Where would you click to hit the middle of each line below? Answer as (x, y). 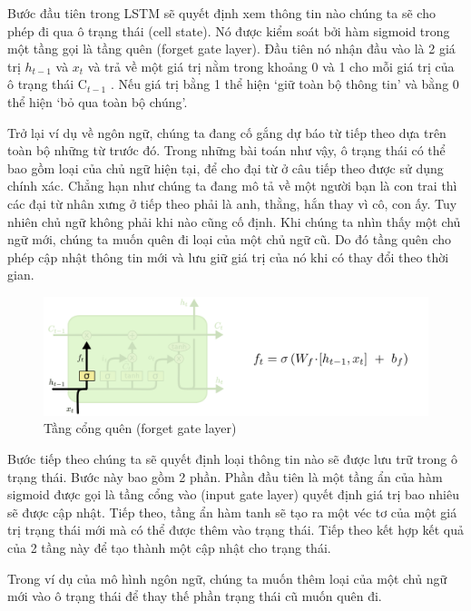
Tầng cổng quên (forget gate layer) (140, 428)
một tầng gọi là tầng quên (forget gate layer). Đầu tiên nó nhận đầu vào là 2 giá (231, 49)
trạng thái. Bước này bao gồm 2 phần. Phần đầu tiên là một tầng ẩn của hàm (225, 476)
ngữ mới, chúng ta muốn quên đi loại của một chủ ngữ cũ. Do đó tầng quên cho (230, 239)
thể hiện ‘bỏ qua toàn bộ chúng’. (98, 101)
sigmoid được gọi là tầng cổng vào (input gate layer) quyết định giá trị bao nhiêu (233, 494)
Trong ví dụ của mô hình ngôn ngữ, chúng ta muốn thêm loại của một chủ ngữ (227, 578)
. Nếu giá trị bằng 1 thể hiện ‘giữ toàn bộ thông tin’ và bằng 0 (285, 84)
